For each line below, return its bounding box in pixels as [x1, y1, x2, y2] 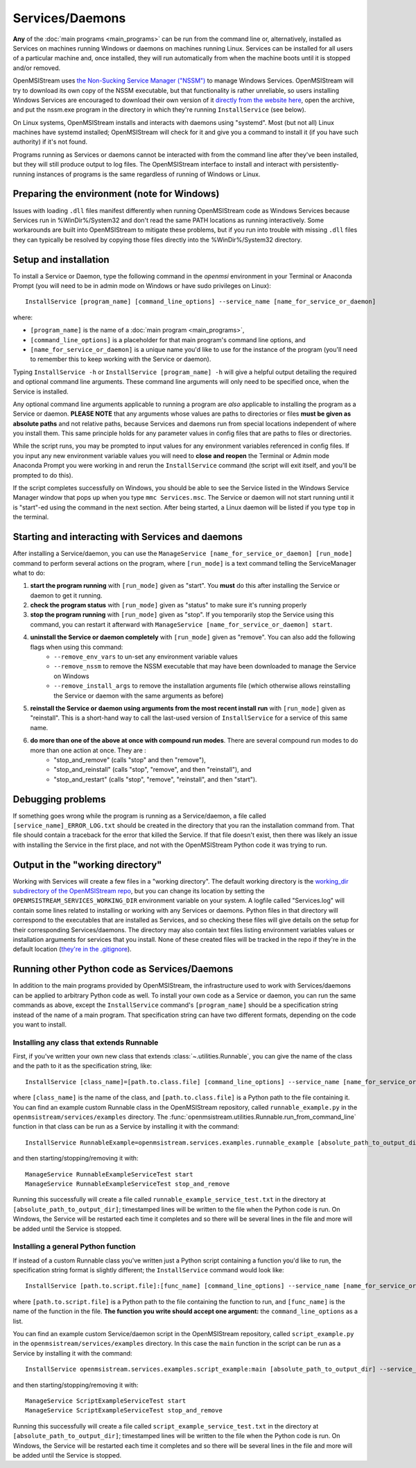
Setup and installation [12, 253, 110, 265]
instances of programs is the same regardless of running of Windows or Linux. [36, 170, 261, 178]
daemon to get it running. [30, 591, 103, 600]
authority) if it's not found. [12, 137, 88, 146]
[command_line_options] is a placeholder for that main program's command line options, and [30, 335, 306, 344]
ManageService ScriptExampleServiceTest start [25, 1397, 187, 1405]
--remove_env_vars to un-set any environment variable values [53, 652, 239, 661]
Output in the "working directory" [12, 859, 162, 870]
